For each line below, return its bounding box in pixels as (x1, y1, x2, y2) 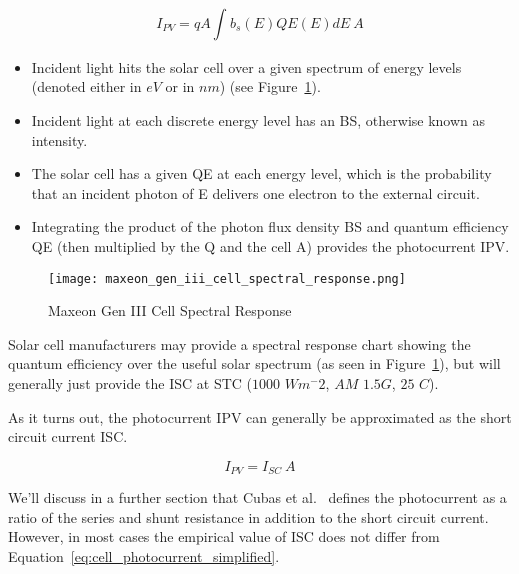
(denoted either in (31, 76, 142, 97)
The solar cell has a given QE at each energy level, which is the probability (31, 163, 492, 184)
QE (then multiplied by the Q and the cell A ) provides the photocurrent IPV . (31, 235, 510, 256)
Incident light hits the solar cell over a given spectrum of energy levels (31, 56, 462, 77)
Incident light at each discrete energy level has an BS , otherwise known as (31, 109, 486, 130)
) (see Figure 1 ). (219, 76, 321, 97)
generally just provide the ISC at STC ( (8, 372, 253, 393)
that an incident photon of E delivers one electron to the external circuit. (31, 182, 480, 203)
